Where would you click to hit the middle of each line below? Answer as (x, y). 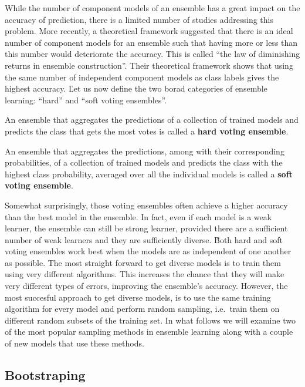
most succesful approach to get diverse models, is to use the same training (138, 297)
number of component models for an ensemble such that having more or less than (151, 42)
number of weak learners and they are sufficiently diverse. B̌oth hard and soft (144, 239)
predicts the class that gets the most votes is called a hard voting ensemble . (147, 131)
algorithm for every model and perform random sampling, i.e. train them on (142, 309)
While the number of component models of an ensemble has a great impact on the (152, 8)
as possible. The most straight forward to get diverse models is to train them (143, 262)
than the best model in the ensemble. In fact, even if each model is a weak (138, 216)
